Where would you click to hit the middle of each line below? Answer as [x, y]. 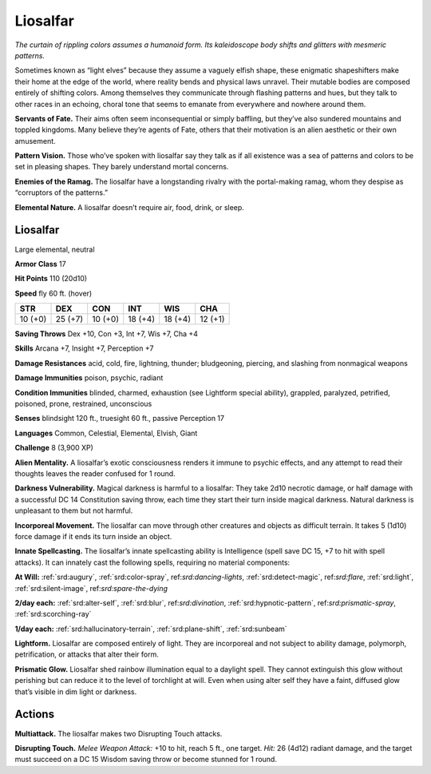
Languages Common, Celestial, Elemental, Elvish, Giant [106, 433]
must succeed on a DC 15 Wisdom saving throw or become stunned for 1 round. [146, 760]
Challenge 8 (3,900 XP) [54, 448]
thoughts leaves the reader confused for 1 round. [95, 474]
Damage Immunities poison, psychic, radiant [89, 378]
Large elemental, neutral [55, 249]
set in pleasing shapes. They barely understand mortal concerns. [122, 167]
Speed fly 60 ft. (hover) [53, 293]
